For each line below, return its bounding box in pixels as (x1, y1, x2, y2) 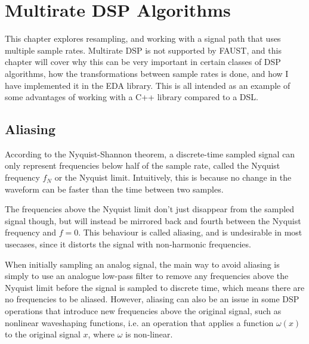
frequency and (5, 226, 57, 238)
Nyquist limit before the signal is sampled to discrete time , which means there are (5, 281, 305, 293)
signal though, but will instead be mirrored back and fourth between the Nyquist (5, 214, 301, 227)
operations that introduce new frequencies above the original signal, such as (5, 305, 282, 317)
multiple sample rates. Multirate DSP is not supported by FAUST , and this (5, 44, 282, 56)
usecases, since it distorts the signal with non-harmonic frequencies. (5, 238, 251, 250)
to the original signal (5, 328, 81, 340)
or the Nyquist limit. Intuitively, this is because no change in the (54, 171, 292, 184)
